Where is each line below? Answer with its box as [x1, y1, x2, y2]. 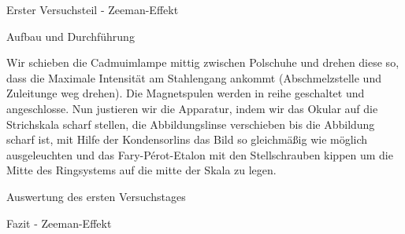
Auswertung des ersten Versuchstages [6, 188, 186, 204]
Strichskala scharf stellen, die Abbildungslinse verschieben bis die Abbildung [6, 115, 375, 132]
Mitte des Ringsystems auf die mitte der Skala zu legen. [6, 162, 277, 178]
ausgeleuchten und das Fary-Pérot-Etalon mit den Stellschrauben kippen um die [6, 146, 393, 163]
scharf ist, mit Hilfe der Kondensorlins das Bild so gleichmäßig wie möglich [6, 131, 368, 148]
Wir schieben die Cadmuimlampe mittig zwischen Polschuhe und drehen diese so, [6, 54, 399, 71]
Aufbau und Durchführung [6, 27, 135, 44]
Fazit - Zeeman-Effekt [6, 214, 112, 231]
